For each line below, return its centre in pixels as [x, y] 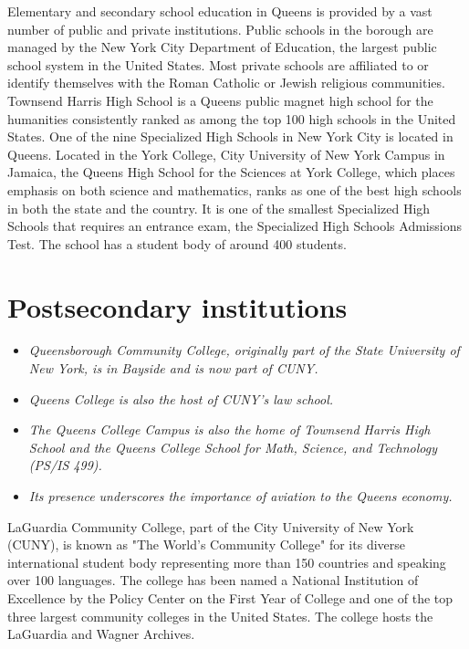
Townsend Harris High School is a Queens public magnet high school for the [220, 100]
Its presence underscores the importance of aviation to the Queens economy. [240, 496]
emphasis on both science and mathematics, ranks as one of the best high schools [234, 189]
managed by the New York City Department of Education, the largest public [222, 47]
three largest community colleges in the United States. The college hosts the [220, 616]
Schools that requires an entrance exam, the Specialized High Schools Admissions [234, 226]
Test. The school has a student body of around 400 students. [177, 243]
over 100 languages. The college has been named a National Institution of [213, 580]
